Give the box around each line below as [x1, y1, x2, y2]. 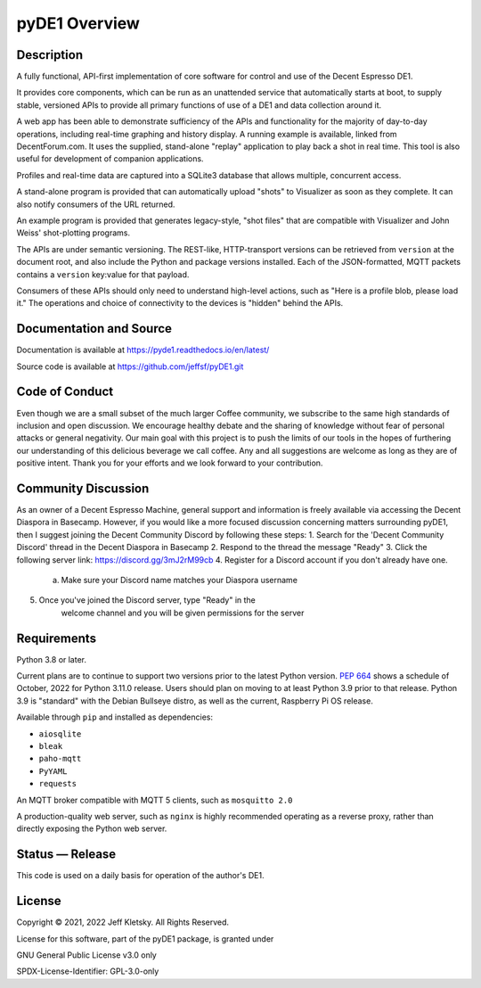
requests [38, 778, 77, 789]
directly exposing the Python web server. [16, 823, 167, 834]
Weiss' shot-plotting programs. [16, 227, 131, 238]
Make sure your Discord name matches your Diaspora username [61, 574, 298, 585]
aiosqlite [38, 729, 82, 739]
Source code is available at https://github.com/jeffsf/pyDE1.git [16, 361, 244, 372]
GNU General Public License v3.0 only [16, 950, 158, 960]
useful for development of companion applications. [16, 153, 204, 164]
